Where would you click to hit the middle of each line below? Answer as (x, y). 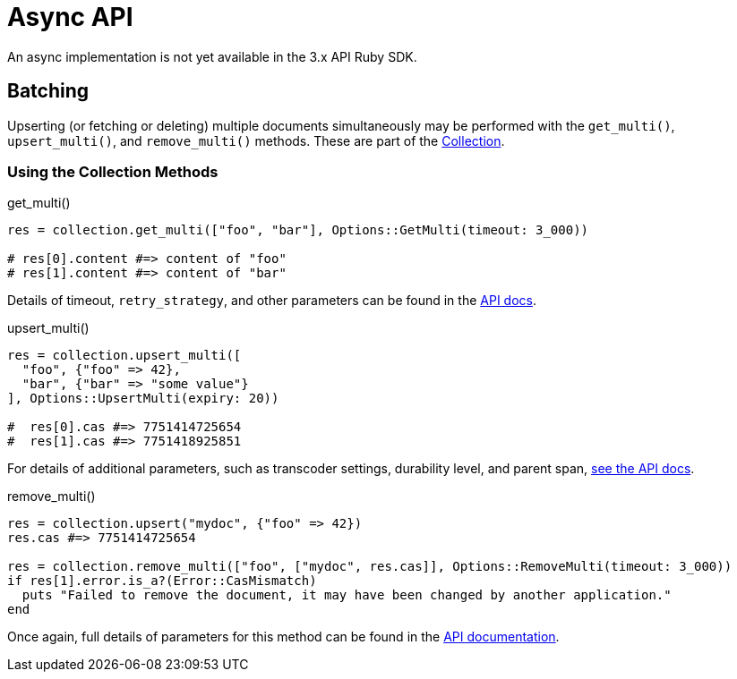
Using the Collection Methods (113, 171)
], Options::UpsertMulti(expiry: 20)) (143, 399)
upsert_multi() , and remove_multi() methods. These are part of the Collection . (256, 140)
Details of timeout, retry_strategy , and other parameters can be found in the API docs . (272, 301)
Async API (70, 17)
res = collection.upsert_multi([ (124, 356)
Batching (48, 91)
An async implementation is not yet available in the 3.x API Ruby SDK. (212, 56)
